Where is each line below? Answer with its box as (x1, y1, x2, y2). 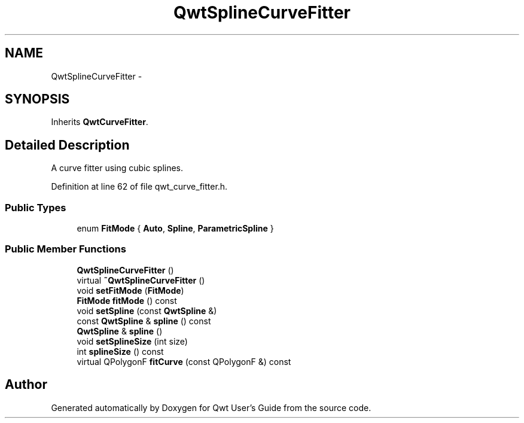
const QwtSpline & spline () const (77, 315, 211, 326)
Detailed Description (5, 137, 130, 153)
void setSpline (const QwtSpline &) (77, 305, 217, 316)
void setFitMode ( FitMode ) (77, 285, 184, 296)
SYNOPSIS (5, 92, 70, 107)
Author (5, 377, 47, 392)
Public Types (5, 201, 66, 214)
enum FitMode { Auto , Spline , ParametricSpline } (77, 223, 274, 234)
